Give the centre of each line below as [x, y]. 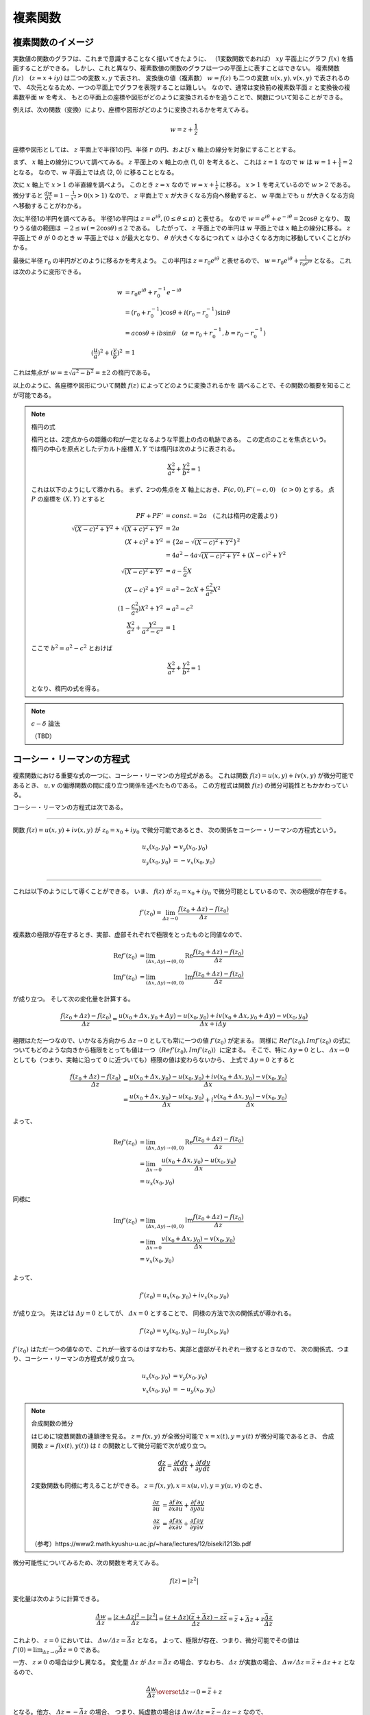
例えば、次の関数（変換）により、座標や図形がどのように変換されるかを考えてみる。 [133, 110]
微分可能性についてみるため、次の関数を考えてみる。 [87, 1563]
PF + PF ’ [150, 516]
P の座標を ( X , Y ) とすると [68, 499]
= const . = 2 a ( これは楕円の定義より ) [222, 516]
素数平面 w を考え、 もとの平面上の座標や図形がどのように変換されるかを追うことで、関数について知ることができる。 [180, 97]
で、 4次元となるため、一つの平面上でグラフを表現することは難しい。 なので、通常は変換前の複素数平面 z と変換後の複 [182, 87]
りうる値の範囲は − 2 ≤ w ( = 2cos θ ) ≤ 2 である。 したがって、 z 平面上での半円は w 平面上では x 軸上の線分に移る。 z [182, 228]
